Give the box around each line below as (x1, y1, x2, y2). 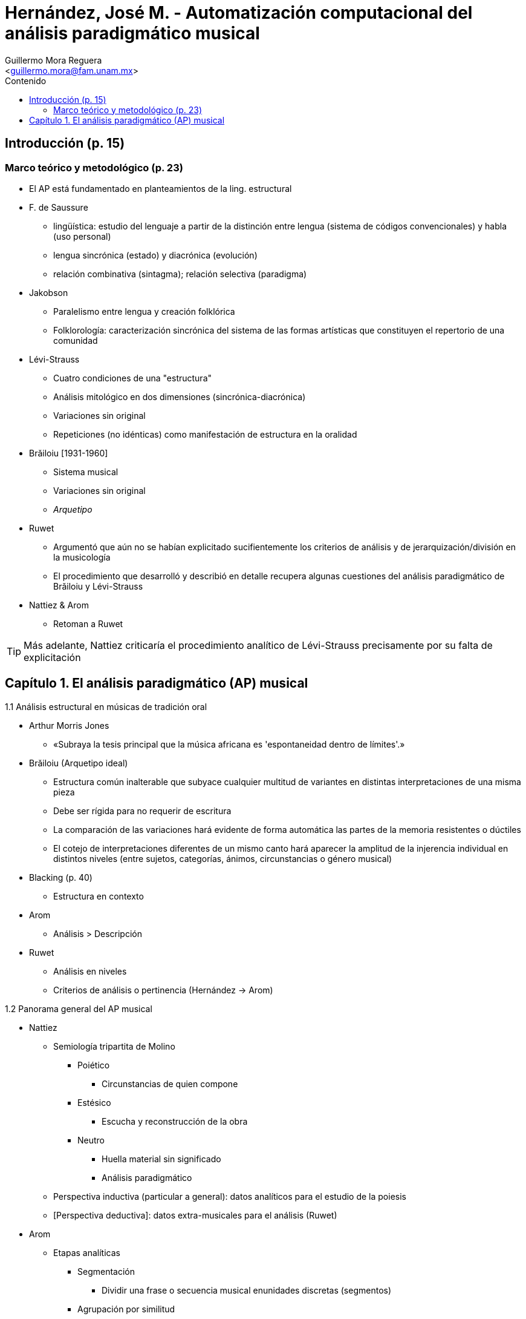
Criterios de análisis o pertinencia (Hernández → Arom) (53, 984, 273, 995)
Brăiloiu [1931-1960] (29, 447, 108, 458)
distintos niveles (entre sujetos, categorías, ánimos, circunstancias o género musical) (53, 853, 392, 864)
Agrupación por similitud (77, 1303, 175, 1314)
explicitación (24, 651, 81, 663)
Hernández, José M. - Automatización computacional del (5, 2, 473, 23)
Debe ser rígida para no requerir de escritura (53, 805, 232, 816)
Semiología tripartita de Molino (53, 1041, 175, 1051)
